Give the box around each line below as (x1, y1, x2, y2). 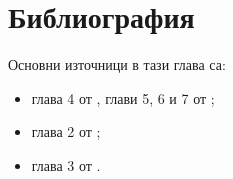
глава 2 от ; (31, 121, 101, 142)
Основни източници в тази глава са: (8, 54, 226, 75)
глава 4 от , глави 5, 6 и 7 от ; (31, 87, 215, 108)
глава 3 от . (31, 154, 101, 175)
